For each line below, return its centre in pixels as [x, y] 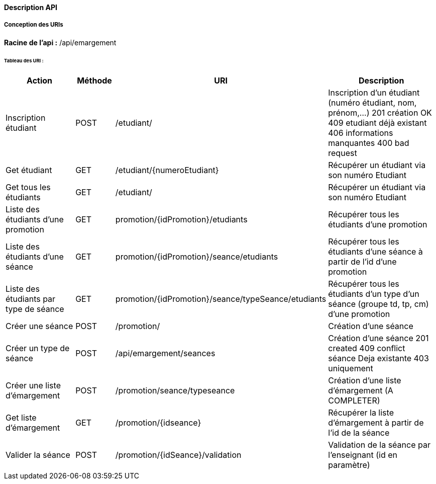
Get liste [21, 418]
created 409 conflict [367, 348]
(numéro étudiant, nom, [372, 103]
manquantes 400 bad [369, 143]
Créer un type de [38, 348]
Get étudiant [29, 170]
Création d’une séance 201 [378, 338]
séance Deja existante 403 [378, 358]
